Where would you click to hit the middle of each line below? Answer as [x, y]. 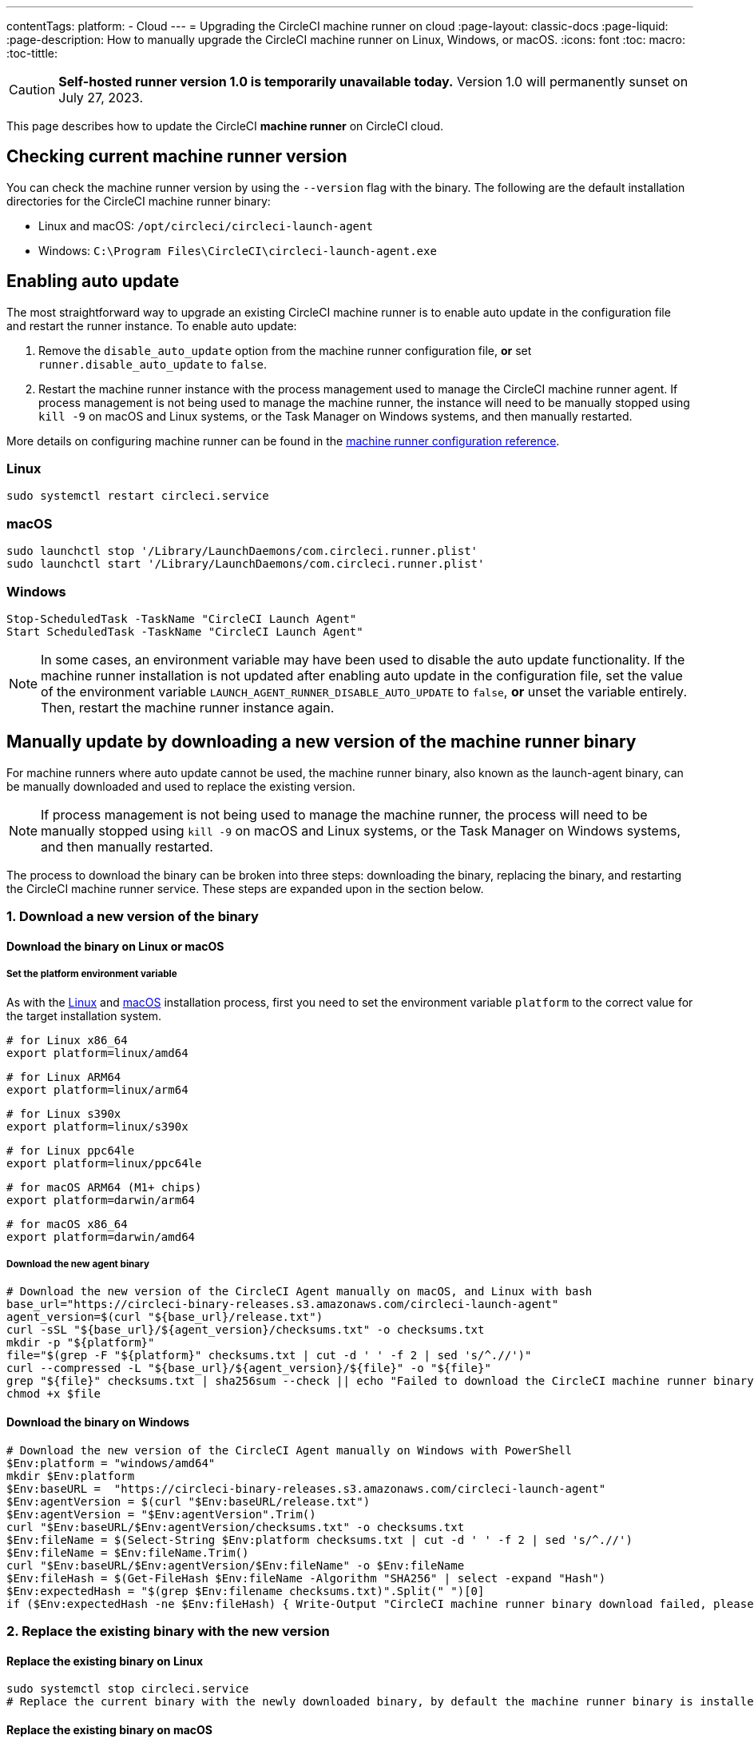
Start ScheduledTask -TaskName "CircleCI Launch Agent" [185, 631]
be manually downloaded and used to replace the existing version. [181, 786]
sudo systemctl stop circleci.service [128, 1689]
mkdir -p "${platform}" [81, 1343]
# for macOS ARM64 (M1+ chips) [104, 1187]
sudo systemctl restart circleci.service [138, 496]
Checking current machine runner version [177, 157]
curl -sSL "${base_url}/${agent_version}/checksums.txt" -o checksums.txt [246, 1330]
